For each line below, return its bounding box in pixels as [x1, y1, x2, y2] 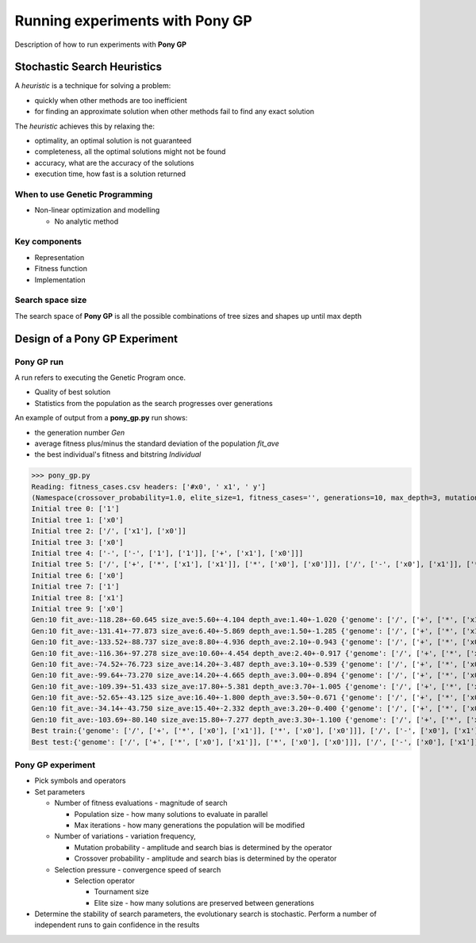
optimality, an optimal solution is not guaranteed [34, 136, 192, 146]
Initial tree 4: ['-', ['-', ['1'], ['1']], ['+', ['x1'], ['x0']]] [31, 549, 304, 558]
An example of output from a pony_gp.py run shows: [14, 413, 188, 423]
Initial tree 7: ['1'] [31, 582, 120, 591]
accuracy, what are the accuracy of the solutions [34, 158, 194, 167]
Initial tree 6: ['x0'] [31, 571, 125, 580]
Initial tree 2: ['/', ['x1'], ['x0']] [31, 527, 186, 535]
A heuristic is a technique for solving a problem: [14, 81, 171, 90]
